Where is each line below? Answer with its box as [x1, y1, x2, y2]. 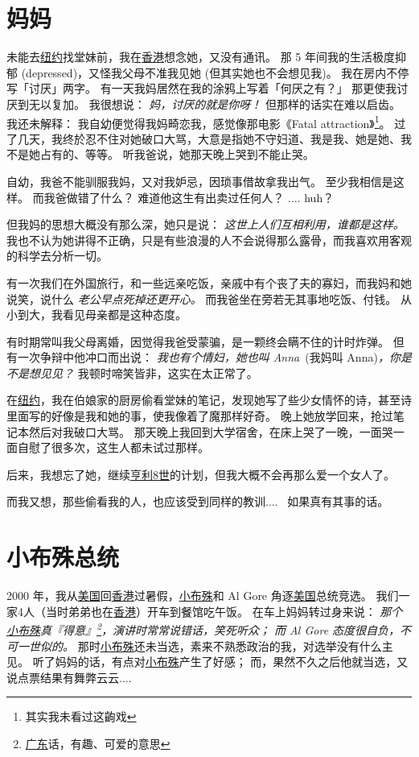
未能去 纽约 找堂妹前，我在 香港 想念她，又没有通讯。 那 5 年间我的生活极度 [6, 48, 395, 65]
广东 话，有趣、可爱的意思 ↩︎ [25, 734, 170, 751]
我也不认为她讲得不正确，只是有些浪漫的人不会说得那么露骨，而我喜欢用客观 [6, 231, 412, 248]
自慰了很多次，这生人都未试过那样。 [17, 439, 209, 456]
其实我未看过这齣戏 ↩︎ [25, 708, 137, 725]
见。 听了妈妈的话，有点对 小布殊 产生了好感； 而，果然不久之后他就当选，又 [6, 653, 409, 670]
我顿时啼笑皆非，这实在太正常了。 [77, 364, 258, 381]
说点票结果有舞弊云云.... [6, 668, 132, 685]
